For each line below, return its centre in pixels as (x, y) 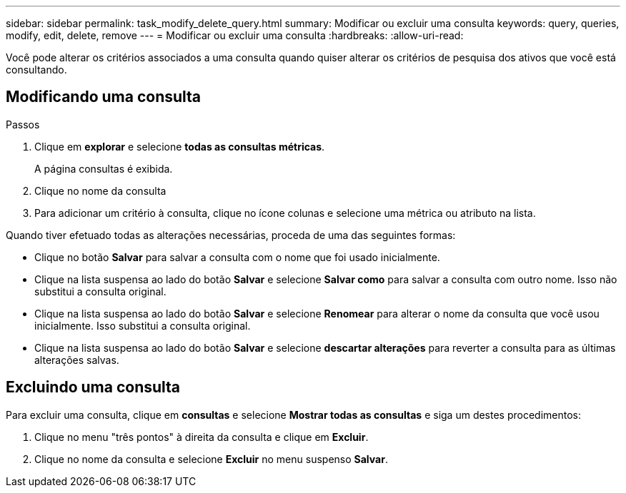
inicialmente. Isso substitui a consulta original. (143, 325)
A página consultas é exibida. (104, 168)
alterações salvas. (77, 360)
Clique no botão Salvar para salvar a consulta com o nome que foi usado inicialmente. (237, 257)
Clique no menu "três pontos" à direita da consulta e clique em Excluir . (202, 437)
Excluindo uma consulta (93, 387)
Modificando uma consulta (104, 97)
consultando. (36, 70)
